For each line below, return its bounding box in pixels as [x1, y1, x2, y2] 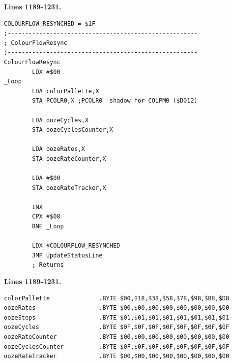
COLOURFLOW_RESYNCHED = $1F [4, 20, 96, 27]
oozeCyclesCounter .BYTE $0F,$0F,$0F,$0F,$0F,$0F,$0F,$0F [4, 343, 230, 350]
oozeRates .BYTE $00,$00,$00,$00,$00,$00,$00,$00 [4, 304, 230, 312]
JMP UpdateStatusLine [32, 252, 103, 259]
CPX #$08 [32, 213, 60, 220]
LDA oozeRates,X [32, 145, 85, 153]
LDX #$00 [32, 68, 60, 75]
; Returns [32, 261, 64, 269]
